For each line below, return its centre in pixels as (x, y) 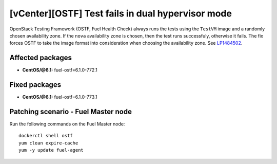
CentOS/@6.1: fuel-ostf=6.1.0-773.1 (60, 97)
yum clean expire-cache (48, 143)
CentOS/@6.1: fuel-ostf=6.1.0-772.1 (60, 70)
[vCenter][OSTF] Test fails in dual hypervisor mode (121, 13)
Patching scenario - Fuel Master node (71, 111)
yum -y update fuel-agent (51, 150)
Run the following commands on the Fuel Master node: (67, 124)
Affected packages (41, 58)
